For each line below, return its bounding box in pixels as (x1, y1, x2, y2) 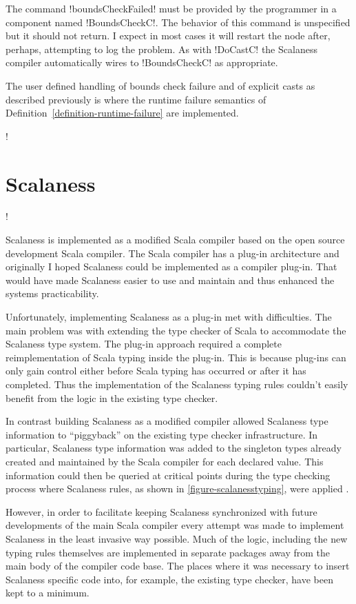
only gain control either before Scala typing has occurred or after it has (6, 363, 306, 378)
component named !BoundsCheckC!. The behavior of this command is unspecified (6, 14, 350, 29)
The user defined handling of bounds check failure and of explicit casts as (6, 78, 315, 92)
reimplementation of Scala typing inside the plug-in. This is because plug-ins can (6, 350, 346, 364)
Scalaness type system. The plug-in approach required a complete (6, 336, 282, 351)
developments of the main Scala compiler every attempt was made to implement (6, 518, 344, 532)
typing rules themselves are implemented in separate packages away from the (6, 545, 331, 559)
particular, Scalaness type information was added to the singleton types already (6, 441, 342, 455)
